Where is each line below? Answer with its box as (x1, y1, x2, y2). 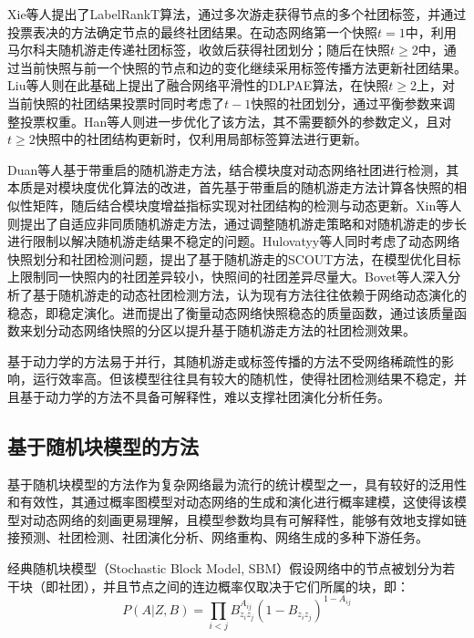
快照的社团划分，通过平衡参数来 (251, 93, 443, 112)
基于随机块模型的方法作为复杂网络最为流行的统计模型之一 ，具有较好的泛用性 (7, 474, 467, 493)
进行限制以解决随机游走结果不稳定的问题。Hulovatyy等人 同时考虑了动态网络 (7, 232, 460, 251)
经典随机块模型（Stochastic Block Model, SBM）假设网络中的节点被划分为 (7, 559, 443, 578)
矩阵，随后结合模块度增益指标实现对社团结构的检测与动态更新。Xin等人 (32, 195, 462, 214)
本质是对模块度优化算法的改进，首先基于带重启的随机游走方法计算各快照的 (7, 178, 454, 197)
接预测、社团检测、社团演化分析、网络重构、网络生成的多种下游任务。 (7, 528, 428, 547)
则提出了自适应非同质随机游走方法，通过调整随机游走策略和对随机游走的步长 (7, 213, 467, 232)
